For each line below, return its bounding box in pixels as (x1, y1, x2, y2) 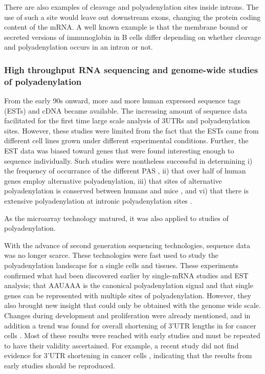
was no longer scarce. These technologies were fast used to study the (4, 250, 218, 260)
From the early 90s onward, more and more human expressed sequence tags (4, 95, 240, 106)
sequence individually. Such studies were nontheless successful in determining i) (4, 155, 253, 166)
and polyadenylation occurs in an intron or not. (4, 41, 153, 52)
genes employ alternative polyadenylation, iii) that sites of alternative (4, 175, 222, 186)
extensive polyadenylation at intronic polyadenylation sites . (4, 195, 192, 206)
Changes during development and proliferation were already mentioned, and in (4, 310, 251, 320)
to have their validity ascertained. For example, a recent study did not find (4, 340, 239, 350)
